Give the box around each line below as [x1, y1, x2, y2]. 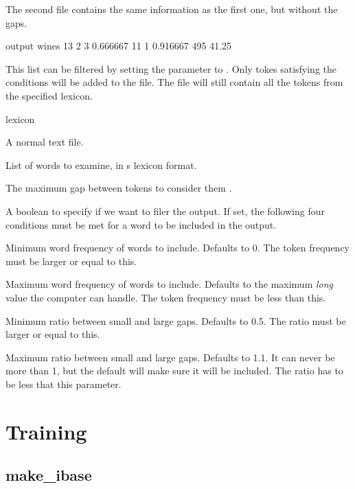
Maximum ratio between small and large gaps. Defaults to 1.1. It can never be [5, 350, 335, 364]
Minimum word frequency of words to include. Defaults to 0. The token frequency [5, 240, 350, 255]
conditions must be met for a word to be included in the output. [5, 217, 277, 231]
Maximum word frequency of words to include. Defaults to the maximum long [5, 277, 334, 291]
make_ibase [5, 464, 92, 486]
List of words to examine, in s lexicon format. [5, 157, 197, 172]
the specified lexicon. [5, 88, 93, 102]
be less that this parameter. [5, 376, 122, 391]
